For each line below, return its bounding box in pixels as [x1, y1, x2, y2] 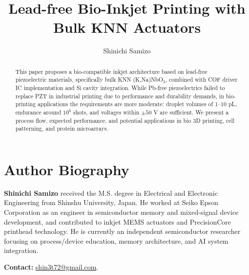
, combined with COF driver [165, 75, 238, 84]
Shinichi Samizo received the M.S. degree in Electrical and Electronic [4, 187, 218, 198]
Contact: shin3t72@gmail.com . [4, 262, 99, 272]
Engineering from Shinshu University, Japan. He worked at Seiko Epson [4, 197, 218, 207]
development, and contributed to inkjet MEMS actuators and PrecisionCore [4, 216, 231, 227]
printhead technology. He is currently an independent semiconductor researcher [4, 226, 241, 236]
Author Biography [4, 159, 129, 179]
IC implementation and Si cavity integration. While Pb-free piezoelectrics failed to [15, 84, 225, 92]
